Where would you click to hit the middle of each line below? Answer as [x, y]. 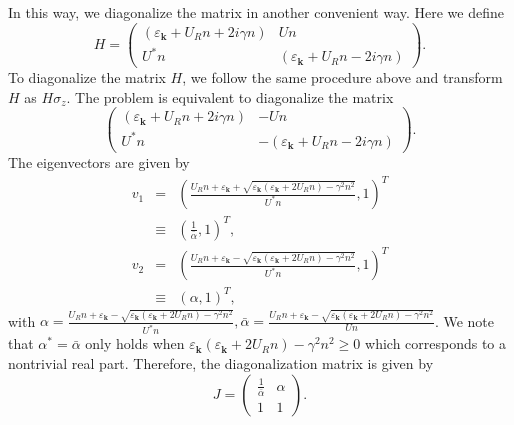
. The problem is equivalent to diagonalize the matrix [230, 96]
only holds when [135, 343]
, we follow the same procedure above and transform [342, 77]
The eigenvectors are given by [99, 162]
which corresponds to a [436, 343]
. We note [464, 320]
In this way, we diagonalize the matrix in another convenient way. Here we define [256, 12]
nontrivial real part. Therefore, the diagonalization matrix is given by [221, 362]
